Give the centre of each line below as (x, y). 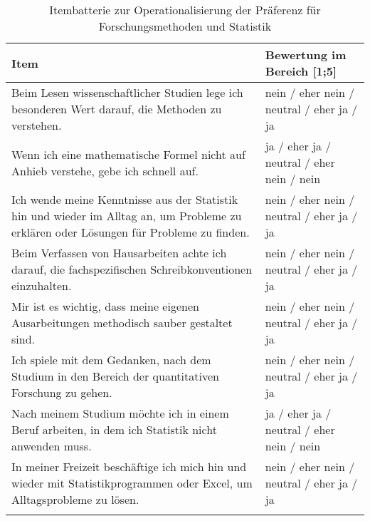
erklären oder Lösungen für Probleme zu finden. (131, 232)
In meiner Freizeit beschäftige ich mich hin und (129, 466)
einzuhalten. (42, 285)
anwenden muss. (52, 446)
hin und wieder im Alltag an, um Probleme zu (127, 216)
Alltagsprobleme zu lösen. (75, 499)
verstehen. (37, 125)
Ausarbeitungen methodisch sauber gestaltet (122, 323)
